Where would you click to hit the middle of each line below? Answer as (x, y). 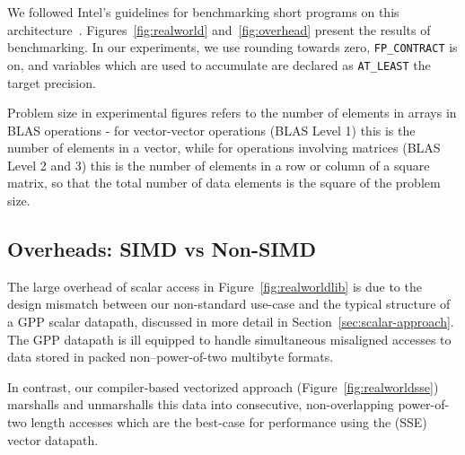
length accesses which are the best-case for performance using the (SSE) (229, 422)
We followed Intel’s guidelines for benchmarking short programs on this (203, 12)
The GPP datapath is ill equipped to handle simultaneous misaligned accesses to (229, 339)
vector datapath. (53, 439)
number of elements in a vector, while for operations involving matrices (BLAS (224, 148)
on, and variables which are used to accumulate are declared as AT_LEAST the (219, 64)
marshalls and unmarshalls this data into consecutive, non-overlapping (201, 404)
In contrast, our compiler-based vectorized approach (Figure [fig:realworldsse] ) (223, 386)
